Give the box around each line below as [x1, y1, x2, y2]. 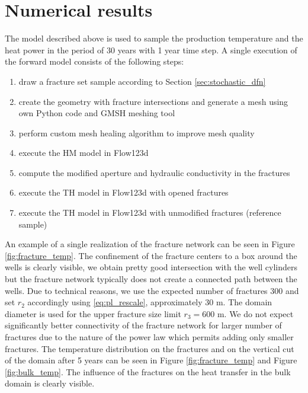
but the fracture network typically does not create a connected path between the [5, 273, 297, 285]
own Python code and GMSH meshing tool [18, 107, 175, 119]
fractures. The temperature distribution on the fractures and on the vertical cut [5, 342, 294, 354]
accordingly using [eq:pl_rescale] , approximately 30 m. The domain [27, 296, 272, 308]
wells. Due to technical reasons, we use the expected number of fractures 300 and [5, 284, 299, 296]
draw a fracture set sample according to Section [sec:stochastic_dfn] [18, 75, 266, 87]
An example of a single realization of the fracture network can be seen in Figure [5, 238, 295, 250]
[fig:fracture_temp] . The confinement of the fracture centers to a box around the [5, 249, 297, 261]
